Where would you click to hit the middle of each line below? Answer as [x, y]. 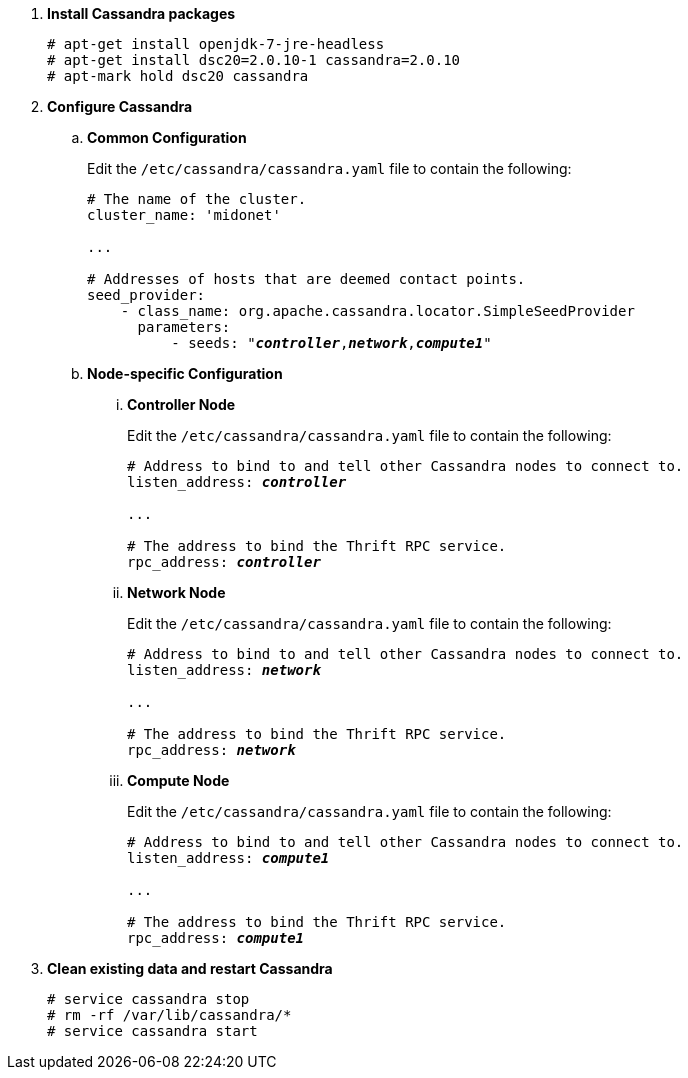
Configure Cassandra [120, 106]
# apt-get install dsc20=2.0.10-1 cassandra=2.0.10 [254, 60]
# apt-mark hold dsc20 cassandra [178, 76]
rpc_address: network [211, 750]
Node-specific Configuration [185, 373]
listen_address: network [224, 670]
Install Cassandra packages [141, 13]
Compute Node [178, 780]
